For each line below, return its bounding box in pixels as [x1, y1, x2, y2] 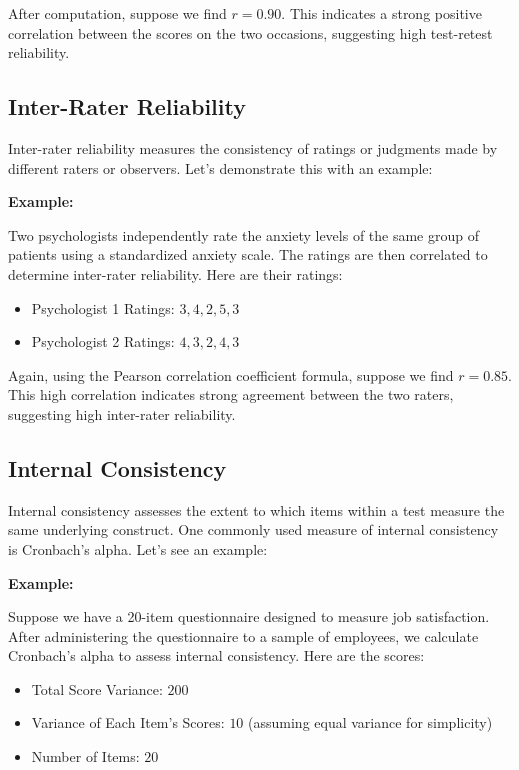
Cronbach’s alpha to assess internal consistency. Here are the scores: [8, 645, 425, 666]
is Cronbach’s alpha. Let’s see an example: [8, 538, 268, 559]
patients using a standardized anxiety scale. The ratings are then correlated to [8, 244, 488, 265]
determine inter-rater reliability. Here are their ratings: [8, 263, 343, 284]
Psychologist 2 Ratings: [31, 331, 175, 352]
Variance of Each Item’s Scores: [31, 712, 225, 733]
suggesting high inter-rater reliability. [8, 403, 236, 424]
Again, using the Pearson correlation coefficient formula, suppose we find [8, 364, 454, 385]
